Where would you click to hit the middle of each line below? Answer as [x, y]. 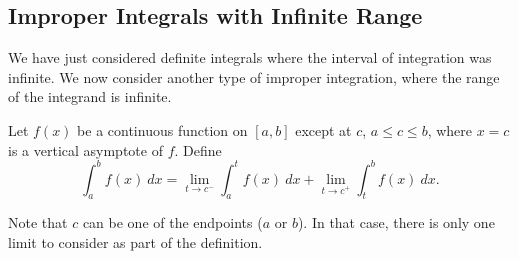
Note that [38, 222]
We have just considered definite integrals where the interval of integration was [250, 57]
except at [323, 129]
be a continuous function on [162, 129]
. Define [198, 149]
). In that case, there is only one [396, 222]
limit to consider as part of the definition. [135, 242]
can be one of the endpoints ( [172, 222]
